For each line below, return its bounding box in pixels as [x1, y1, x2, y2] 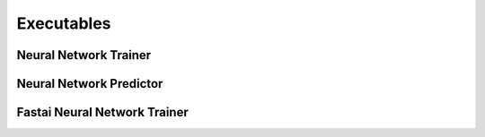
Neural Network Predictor [16, 76, 163, 91]
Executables [16, 13, 111, 33]
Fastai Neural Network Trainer [16, 105, 189, 120]
